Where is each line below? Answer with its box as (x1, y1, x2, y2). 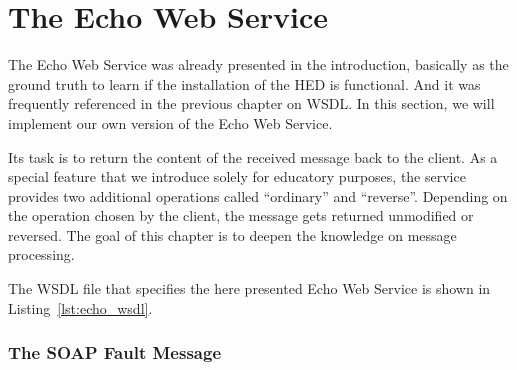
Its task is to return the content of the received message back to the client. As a (8, 146, 498, 167)
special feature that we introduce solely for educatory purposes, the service (8, 166, 466, 187)
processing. (8, 244, 75, 265)
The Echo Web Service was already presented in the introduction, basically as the (8, 54, 509, 75)
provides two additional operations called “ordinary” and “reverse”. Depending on (8, 185, 508, 206)
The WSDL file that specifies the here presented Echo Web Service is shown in (8, 278, 491, 299)
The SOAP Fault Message (8, 340, 222, 365)
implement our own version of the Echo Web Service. (8, 112, 333, 133)
